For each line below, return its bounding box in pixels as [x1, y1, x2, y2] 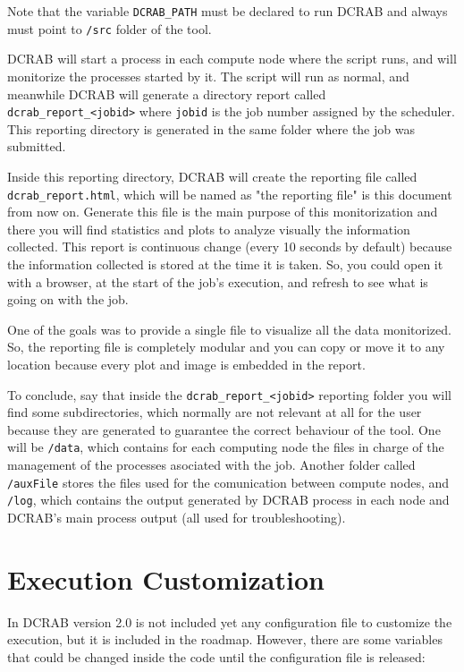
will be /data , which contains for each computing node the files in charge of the [7, 438, 444, 456]
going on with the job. [7, 290, 129, 309]
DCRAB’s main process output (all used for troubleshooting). [7, 507, 346, 526]
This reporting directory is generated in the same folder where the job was [7, 119, 415, 138]
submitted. [7, 137, 66, 156]
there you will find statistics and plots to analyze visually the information [7, 219, 410, 238]
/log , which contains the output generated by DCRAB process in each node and [7, 490, 450, 509]
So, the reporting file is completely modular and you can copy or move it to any [7, 337, 445, 356]
